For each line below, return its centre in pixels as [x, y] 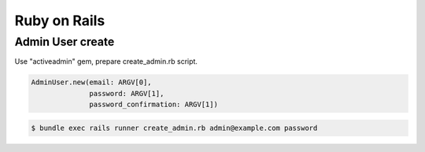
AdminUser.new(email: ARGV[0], [92, 82]
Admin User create [65, 42]
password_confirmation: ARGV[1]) [153, 105]
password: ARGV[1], [127, 93]
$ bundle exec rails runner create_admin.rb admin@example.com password [174, 128]
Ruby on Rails [60, 20]
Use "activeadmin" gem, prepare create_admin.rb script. [106, 61]
